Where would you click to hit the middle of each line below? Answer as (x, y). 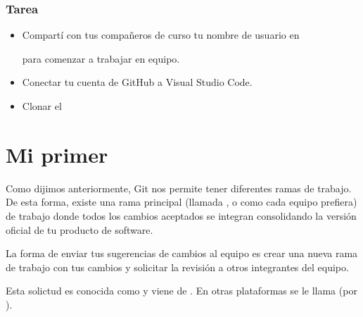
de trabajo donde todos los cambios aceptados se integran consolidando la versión (181, 215)
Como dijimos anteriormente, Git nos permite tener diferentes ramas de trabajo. (179, 188)
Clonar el (42, 106)
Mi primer (57, 154)
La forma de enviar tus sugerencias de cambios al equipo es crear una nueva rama (182, 253)
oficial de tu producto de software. (79, 229)
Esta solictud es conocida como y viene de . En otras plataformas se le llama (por (181, 291)
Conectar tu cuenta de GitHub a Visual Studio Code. (137, 82)
